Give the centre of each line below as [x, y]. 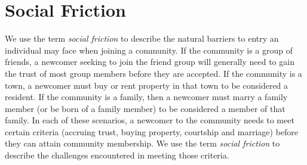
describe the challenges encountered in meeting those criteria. [117, 155]
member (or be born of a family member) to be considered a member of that [145, 108]
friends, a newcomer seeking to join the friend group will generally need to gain [150, 62]
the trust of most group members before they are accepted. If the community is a [153, 73]
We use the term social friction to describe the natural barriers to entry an [142, 38]
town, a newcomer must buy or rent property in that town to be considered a [147, 85]
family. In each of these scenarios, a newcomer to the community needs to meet [150, 120]
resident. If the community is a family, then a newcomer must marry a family [146, 97]
